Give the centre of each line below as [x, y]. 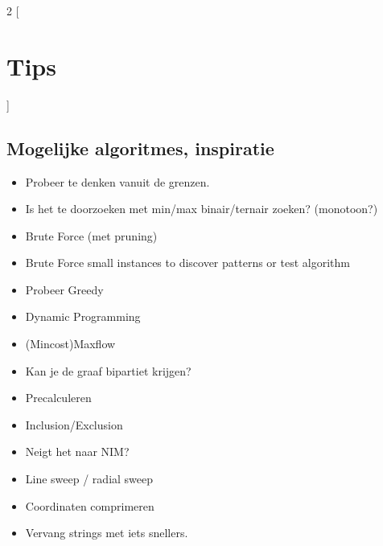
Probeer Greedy [64, 289]
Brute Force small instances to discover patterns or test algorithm [187, 263]
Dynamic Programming [83, 316]
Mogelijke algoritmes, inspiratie [140, 148]
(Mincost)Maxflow [70, 344]
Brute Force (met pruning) [91, 235]
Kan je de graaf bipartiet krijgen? [108, 370]
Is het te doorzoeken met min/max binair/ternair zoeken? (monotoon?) [202, 209]
